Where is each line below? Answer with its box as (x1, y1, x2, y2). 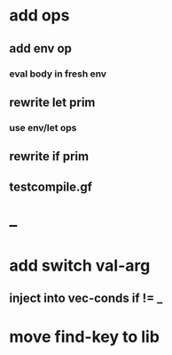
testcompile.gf (9, 179, 93, 194)
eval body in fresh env (9, 68, 107, 80)
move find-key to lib (9, 327, 160, 347)
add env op (9, 41, 73, 56)
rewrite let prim (9, 94, 96, 109)
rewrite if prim (9, 149, 90, 165)
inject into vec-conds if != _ (9, 291, 163, 306)
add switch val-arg (9, 255, 151, 276)
